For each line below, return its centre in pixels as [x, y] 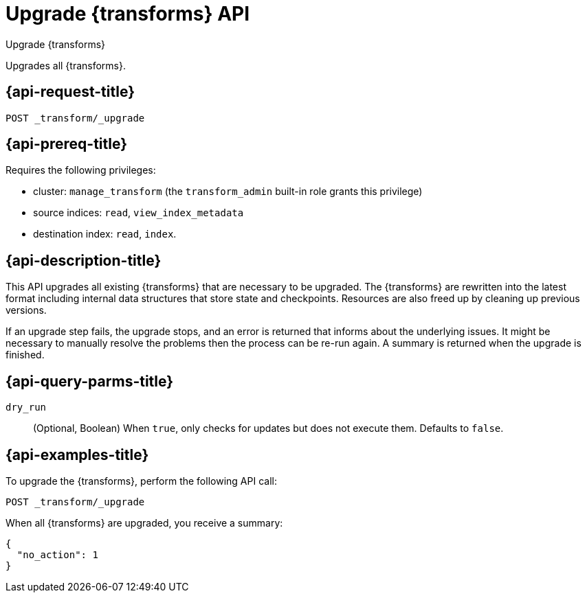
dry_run [26, 407]
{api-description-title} [84, 260]
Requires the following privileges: [81, 170]
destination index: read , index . [105, 234]
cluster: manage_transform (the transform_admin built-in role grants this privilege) [228, 192]
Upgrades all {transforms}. [66, 65]
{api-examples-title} [77, 455]
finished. [25, 355]
